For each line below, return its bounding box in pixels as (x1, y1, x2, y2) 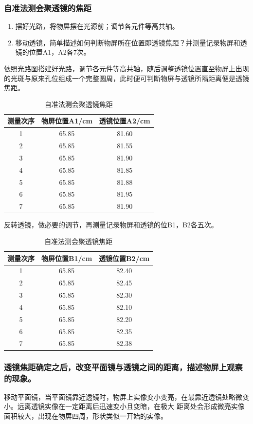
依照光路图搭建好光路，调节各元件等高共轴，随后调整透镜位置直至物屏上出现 (4, 63, 249, 73)
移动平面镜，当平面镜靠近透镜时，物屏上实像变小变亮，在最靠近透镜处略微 (4, 391, 242, 402)
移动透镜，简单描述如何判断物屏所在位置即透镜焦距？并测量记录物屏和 (15, 37, 240, 47)
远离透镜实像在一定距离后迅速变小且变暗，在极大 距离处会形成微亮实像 (17, 401, 245, 411)
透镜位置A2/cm (99, 116, 150, 126)
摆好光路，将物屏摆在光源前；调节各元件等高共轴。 (15, 21, 179, 31)
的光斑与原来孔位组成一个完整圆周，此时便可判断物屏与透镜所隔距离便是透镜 (4, 73, 249, 83)
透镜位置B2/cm (99, 253, 150, 263)
